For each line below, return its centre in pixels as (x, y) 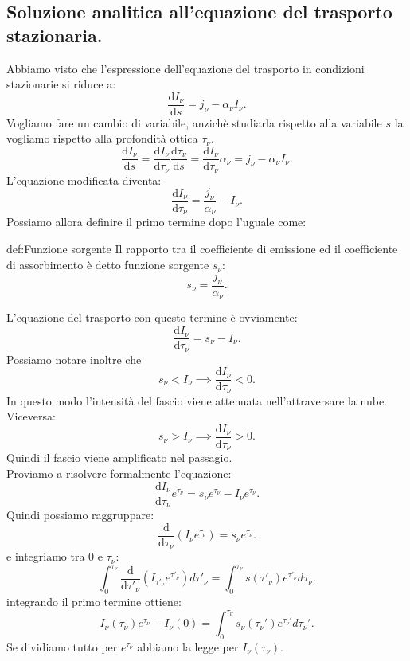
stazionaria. (55, 35)
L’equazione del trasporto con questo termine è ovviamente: (152, 317)
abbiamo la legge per (188, 647)
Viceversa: (31, 416)
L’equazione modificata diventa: (84, 180)
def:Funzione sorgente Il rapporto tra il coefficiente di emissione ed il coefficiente (202, 249)
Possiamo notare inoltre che (74, 359)
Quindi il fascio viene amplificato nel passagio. (119, 458)
